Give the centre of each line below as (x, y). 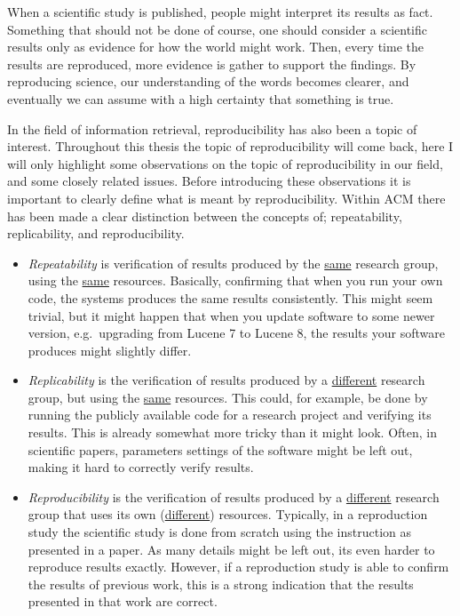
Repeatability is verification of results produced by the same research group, (233, 263)
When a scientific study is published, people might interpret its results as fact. (220, 12)
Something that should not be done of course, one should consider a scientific (217, 29)
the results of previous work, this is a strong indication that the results (221, 584)
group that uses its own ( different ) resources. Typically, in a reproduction (228, 514)
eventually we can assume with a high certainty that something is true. (201, 98)
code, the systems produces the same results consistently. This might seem (230, 297)
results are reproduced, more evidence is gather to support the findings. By (212, 64)
